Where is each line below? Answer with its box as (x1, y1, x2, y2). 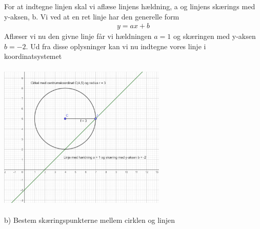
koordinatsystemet (4, 51, 62, 61)
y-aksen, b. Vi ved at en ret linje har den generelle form (4, 11, 179, 22)
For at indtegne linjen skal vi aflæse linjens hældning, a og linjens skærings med (4, 1, 255, 11)
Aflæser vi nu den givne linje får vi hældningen (4, 31, 152, 41)
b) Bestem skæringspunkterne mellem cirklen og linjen (4, 214, 175, 225)
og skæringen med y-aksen (173, 31, 256, 41)
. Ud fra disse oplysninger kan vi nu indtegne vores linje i (26, 40, 206, 51)
